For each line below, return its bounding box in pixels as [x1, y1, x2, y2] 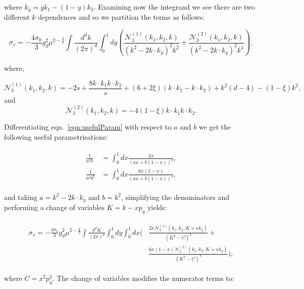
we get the [198, 121, 231, 132]
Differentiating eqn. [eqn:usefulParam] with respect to [4, 121, 172, 132]
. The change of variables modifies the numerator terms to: [52, 273, 234, 283]
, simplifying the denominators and [121, 191, 230, 202]
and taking [4, 191, 37, 202]
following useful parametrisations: [4, 132, 108, 142]
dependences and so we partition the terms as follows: [38, 12, 205, 22]
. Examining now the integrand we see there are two [93, 2, 255, 12]
